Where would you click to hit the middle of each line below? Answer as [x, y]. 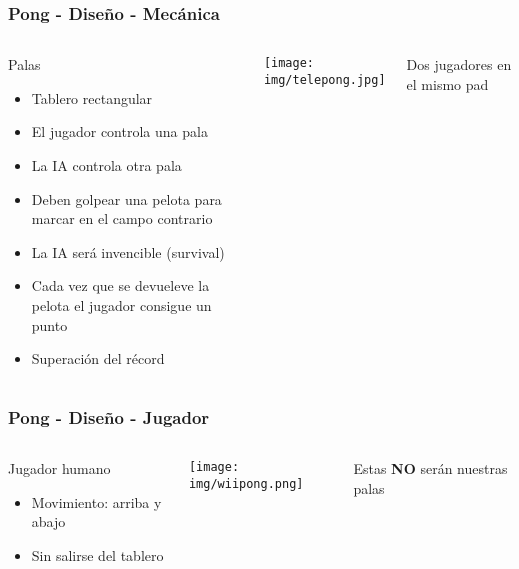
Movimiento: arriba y [96, 501]
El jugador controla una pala [119, 131]
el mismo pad [447, 83]
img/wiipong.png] [246, 483]
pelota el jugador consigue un [121, 304]
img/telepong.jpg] [324, 79]
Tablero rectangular [92, 97]
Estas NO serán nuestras [430, 467]
